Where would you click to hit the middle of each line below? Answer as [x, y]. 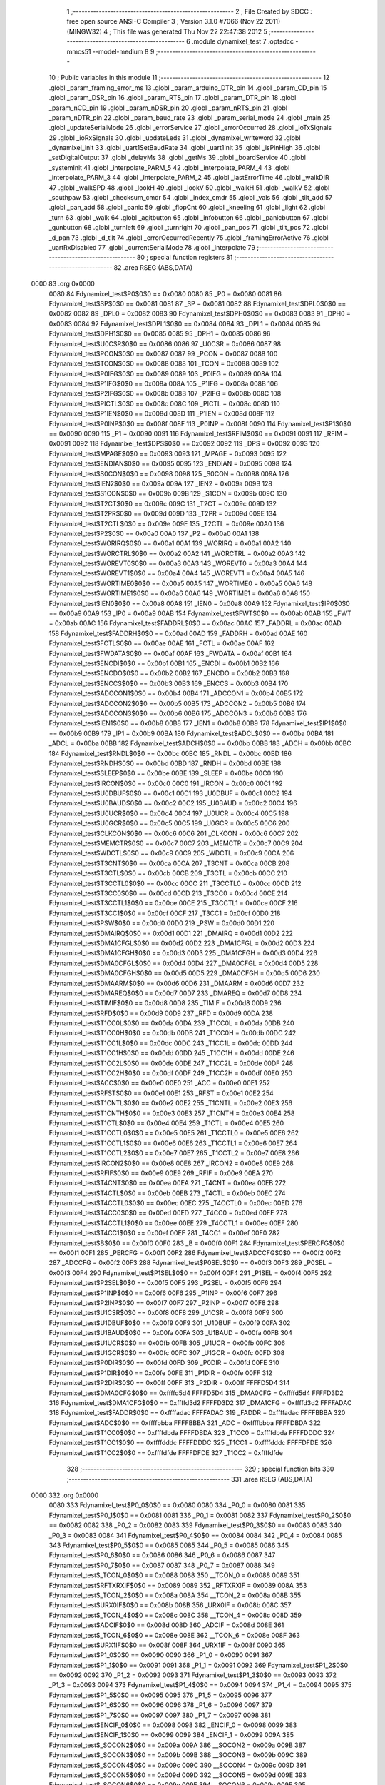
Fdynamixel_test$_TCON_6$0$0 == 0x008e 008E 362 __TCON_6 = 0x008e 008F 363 [175, 1635]
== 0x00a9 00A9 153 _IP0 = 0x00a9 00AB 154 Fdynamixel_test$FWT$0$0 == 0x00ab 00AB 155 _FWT [200, 613]
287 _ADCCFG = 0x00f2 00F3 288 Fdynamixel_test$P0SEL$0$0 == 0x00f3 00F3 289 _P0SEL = [190, 1263]
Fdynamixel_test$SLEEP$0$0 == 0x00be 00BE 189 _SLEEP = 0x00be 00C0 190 [166, 773]
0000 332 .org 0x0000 [65, 1495]
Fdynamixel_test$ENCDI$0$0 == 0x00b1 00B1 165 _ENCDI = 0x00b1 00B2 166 [164, 663]
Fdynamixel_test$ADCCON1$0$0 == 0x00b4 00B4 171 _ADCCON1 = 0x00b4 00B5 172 [176, 693]
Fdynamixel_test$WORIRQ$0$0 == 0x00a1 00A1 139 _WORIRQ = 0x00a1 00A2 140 [170, 543]
